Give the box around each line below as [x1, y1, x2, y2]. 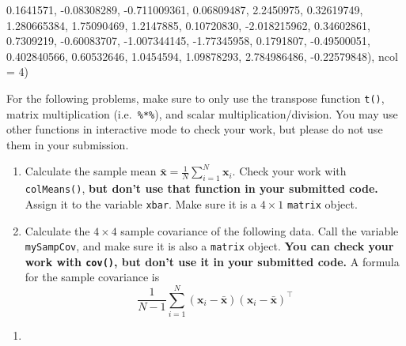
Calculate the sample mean [25, 163, 157, 179]
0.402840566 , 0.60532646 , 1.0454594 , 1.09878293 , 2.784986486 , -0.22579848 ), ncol [6, 47, 398, 64]
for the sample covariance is [25, 269, 160, 285]
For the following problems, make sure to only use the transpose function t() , [6, 89, 385, 106]
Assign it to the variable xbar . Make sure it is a [25, 195, 257, 212]
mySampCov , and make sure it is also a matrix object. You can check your [25, 238, 394, 254]
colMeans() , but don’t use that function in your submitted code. [25, 180, 378, 197]
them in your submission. [6, 136, 129, 152]
